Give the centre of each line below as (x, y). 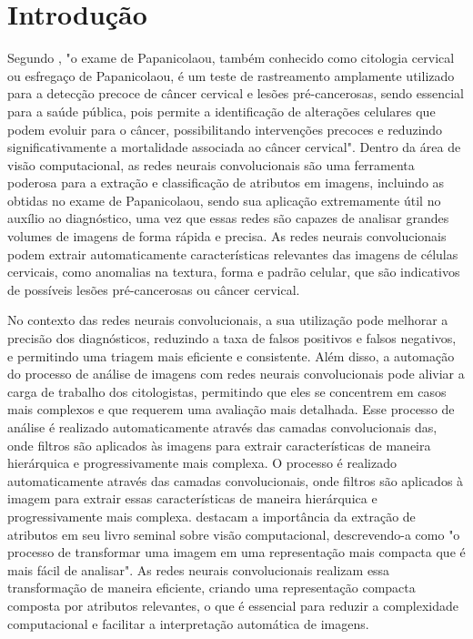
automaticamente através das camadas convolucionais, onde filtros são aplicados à (236, 480)
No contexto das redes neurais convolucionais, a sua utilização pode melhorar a (228, 320)
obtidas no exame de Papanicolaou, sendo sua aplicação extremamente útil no (224, 200)
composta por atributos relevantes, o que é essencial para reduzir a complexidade (233, 605)
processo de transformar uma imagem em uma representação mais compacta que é (236, 552)
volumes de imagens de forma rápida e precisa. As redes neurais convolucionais (227, 236)
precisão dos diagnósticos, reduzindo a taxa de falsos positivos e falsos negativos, (232, 338)
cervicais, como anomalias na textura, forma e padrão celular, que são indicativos (234, 272)
